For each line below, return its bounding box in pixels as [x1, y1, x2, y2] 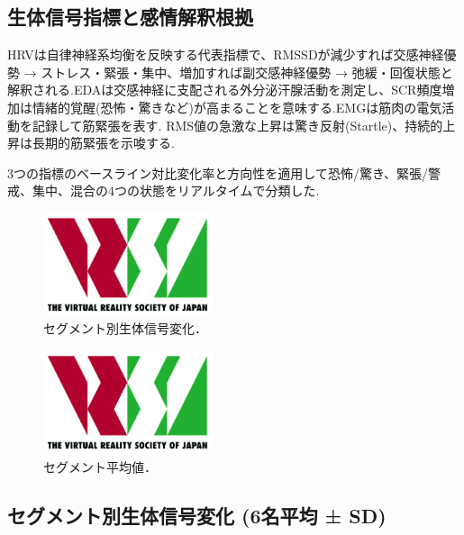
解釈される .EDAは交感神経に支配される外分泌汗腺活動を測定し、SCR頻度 [7, 80, 442, 99]
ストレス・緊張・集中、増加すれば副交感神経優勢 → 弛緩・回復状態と [41, 62, 453, 81]
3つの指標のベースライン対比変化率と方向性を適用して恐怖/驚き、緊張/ [7, 163, 428, 182]
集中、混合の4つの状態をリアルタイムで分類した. [32, 181, 320, 200]
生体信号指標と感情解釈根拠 [7, 3, 253, 31]
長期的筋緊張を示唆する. [32, 133, 175, 152]
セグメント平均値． [43, 457, 157, 476]
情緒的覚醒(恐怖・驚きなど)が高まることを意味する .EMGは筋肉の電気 [32, 97, 442, 116]
